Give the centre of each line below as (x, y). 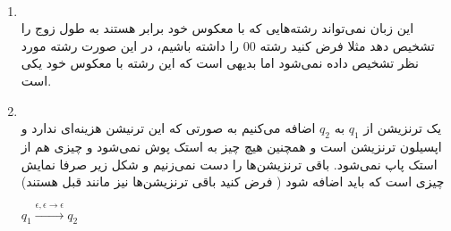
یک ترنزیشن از (403, 128)
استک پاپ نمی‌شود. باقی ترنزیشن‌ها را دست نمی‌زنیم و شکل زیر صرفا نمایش (229, 164)
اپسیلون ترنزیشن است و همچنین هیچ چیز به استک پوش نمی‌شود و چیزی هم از (231, 146)
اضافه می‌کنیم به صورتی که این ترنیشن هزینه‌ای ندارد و (168, 128)
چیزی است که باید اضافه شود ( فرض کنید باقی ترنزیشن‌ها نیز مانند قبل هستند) (233, 181)
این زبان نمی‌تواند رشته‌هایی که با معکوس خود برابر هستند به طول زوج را (217, 28)
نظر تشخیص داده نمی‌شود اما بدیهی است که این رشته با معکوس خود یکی (220, 63)
